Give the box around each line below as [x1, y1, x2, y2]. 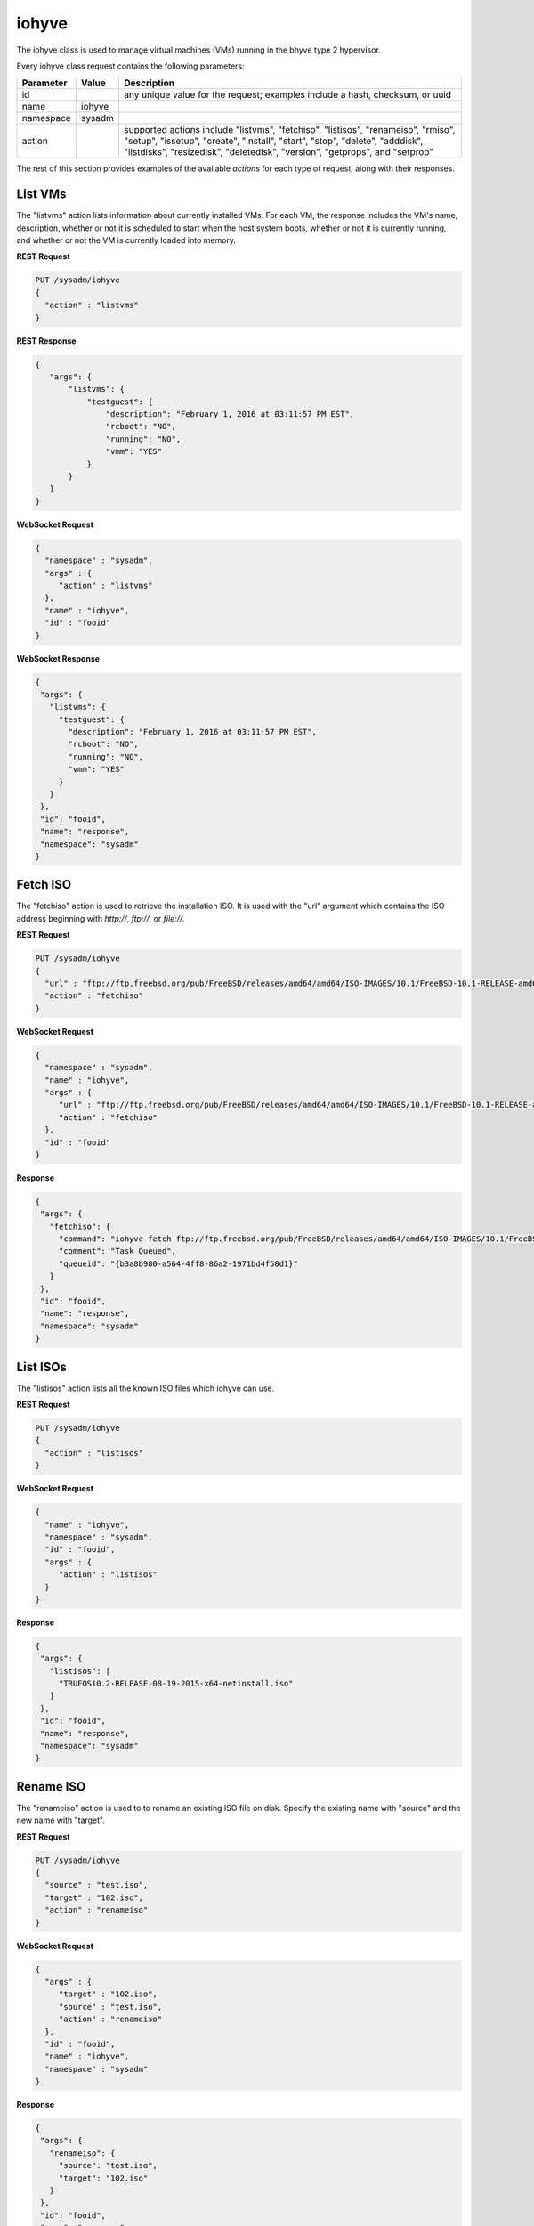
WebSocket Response [16, 653, 101, 663]
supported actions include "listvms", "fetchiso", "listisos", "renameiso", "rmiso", [124, 124, 456, 136]
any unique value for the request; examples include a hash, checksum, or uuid [124, 89, 452, 102]
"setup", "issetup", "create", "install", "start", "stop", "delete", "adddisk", [124, 134, 424, 147]
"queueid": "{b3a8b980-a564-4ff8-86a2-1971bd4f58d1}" [58, 1258, 298, 1269]
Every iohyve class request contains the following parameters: [16, 61, 245, 71]
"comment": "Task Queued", [58, 1247, 177, 1256]
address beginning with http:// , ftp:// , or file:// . [16, 913, 186, 923]
